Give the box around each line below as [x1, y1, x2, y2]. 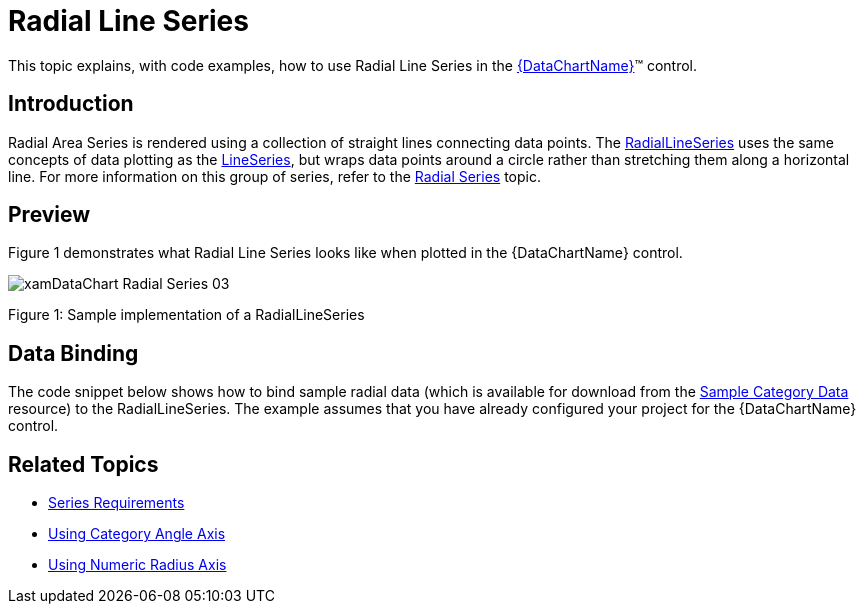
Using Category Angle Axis [48, 525, 226, 543]
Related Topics [8, 451, 159, 477]
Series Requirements [48, 494, 185, 512]
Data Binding [8, 340, 139, 366]
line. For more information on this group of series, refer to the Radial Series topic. [8, 167, 541, 185]
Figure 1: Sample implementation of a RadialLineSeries [8, 306, 365, 324]
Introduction [8, 91, 134, 117]
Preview [8, 202, 91, 228]
